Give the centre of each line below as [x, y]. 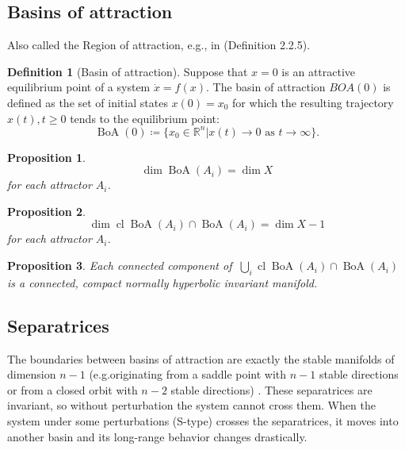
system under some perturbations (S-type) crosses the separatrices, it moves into [203, 421]
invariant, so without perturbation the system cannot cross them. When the [191, 405]
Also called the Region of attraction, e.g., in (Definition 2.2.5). [159, 45]
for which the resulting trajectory [313, 102]
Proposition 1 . [46, 157]
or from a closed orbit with [73, 389]
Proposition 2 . [46, 211]
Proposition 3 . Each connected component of [120, 265]
